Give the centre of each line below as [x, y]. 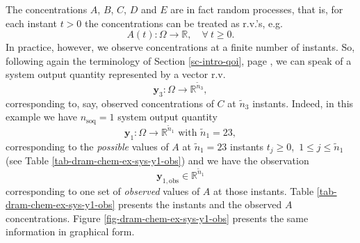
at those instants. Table [264, 190]
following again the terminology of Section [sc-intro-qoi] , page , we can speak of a [179, 60]
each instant [31, 23]
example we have [42, 117]
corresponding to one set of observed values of [103, 190]
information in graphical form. [70, 232]
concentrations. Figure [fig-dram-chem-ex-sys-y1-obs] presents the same [157, 218]
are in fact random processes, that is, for [257, 9]
